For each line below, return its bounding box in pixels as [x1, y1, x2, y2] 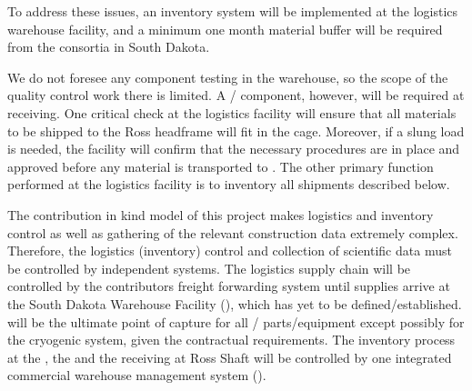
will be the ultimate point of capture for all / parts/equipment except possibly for [7, 312, 465, 331]
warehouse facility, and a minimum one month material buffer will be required [7, 19, 443, 38]
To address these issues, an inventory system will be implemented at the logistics [7, 2, 458, 20]
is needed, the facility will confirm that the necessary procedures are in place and [7, 139, 460, 158]
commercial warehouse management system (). [7, 366, 266, 385]
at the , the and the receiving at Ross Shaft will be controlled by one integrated [7, 347, 452, 366]
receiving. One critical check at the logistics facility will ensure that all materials [7, 103, 457, 122]
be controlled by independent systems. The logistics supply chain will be [7, 258, 411, 277]
